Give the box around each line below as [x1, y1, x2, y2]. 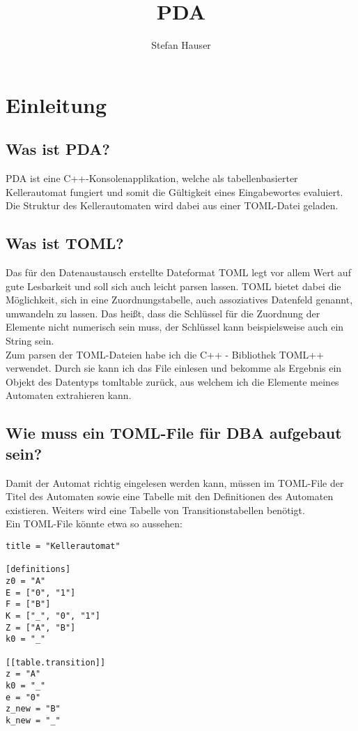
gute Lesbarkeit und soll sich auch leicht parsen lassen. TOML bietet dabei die [6, 278, 341, 293]
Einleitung [6, 90, 107, 119]
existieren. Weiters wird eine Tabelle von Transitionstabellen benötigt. [6, 502, 305, 517]
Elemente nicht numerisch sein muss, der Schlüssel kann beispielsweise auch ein [6, 319, 344, 334]
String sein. [6, 333, 54, 348]
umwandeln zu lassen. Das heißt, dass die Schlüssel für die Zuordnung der [6, 306, 320, 320]
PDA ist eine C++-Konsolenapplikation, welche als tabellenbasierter [6, 171, 298, 186]
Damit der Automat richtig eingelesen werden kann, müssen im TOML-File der [6, 475, 344, 490]
